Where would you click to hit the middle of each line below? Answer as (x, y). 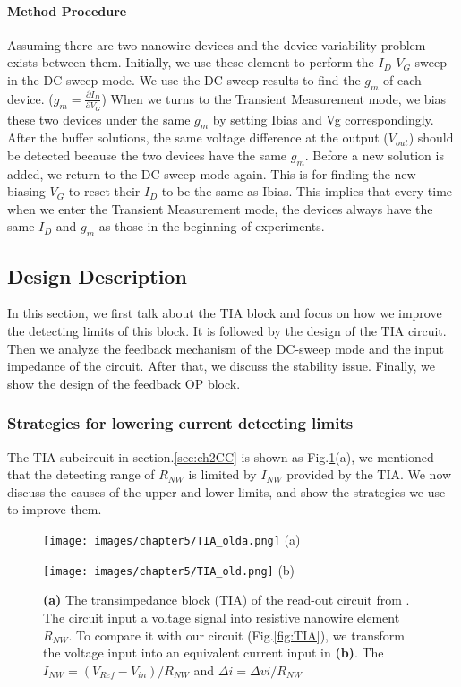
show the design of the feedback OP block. (124, 383)
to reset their (104, 191)
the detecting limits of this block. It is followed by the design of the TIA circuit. (227, 331)
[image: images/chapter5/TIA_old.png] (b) (169, 569)
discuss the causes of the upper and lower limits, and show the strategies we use (226, 491)
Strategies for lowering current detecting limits (180, 423)
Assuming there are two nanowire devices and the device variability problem (217, 44)
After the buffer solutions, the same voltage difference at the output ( (198, 137)
